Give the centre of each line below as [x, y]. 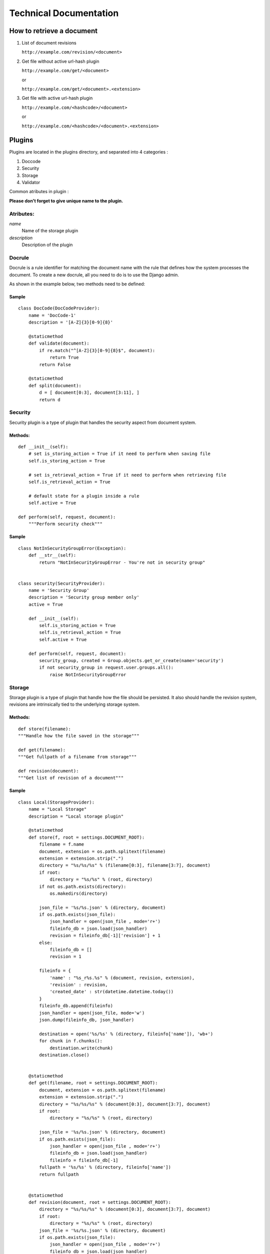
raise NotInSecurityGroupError [88, 674]
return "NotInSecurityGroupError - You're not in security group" [122, 562]
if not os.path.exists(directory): [83, 886]
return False [55, 364]
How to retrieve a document [53, 31]
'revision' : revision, [79, 985]
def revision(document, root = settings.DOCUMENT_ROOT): [99, 1202]
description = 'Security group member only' [84, 597]
